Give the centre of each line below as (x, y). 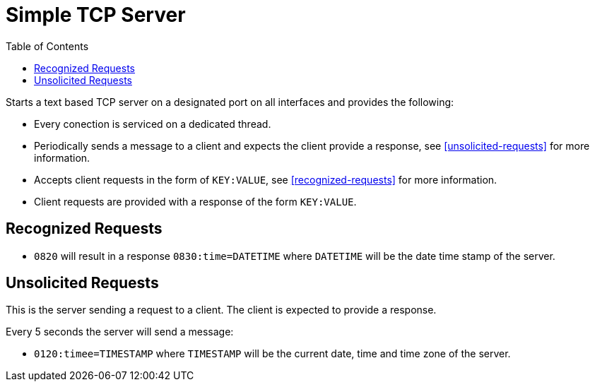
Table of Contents (47, 46)
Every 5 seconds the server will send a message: (120, 332)
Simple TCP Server (96, 15)
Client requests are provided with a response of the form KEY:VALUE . (195, 201)
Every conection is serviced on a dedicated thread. (153, 124)
